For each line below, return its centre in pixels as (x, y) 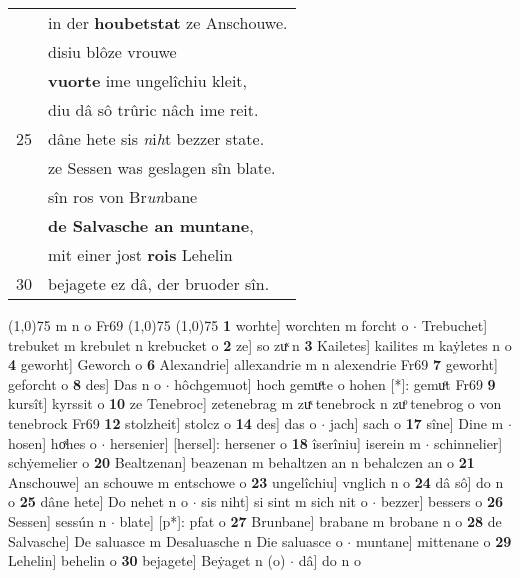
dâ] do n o (329, 560)
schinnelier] (468, 442)
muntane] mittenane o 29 (433, 540)
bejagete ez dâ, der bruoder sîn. (159, 283)
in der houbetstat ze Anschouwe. (168, 22)
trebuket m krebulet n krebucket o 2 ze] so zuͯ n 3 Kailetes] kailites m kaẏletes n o (260, 344)
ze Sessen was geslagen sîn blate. (162, 167)
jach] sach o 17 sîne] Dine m (416, 422)
